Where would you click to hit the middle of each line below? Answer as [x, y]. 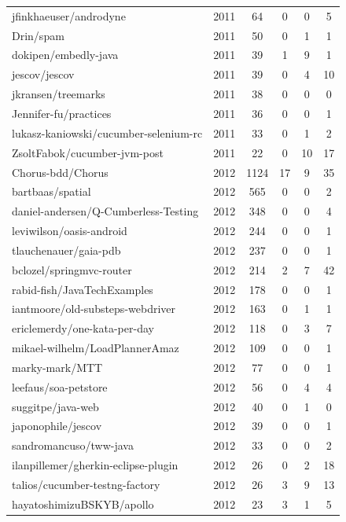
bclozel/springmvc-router [72, 269]
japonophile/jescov [57, 426]
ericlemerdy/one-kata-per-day [83, 328]
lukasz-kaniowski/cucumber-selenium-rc [107, 132]
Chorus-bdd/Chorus [60, 172]
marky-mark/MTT [57, 367]
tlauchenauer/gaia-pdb [66, 250]
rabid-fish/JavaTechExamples [83, 289]
